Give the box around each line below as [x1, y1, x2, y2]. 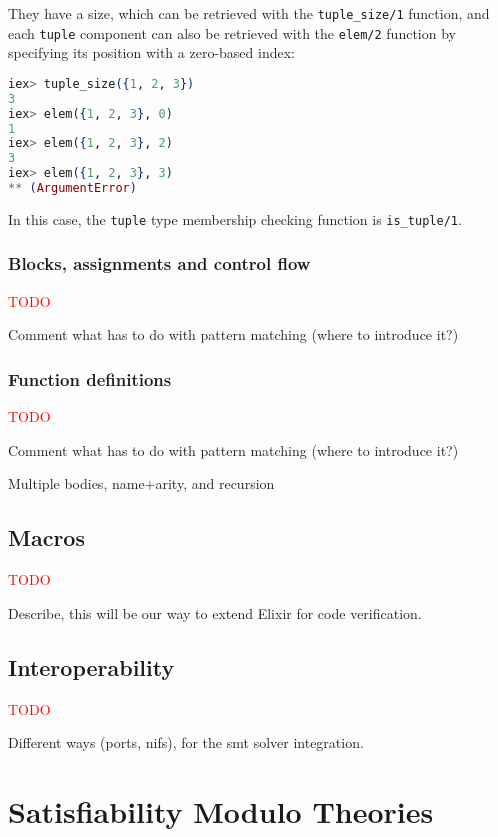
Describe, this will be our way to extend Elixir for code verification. [8, 602, 422, 623]
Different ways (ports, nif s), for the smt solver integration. [8, 732, 364, 753]
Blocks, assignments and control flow [8, 251, 311, 276]
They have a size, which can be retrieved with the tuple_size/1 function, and [8, 3, 490, 23]
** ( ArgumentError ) [8, 181, 137, 196]
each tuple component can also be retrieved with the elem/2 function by [8, 22, 456, 43]
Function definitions [8, 366, 172, 391]
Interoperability [8, 651, 175, 682]
